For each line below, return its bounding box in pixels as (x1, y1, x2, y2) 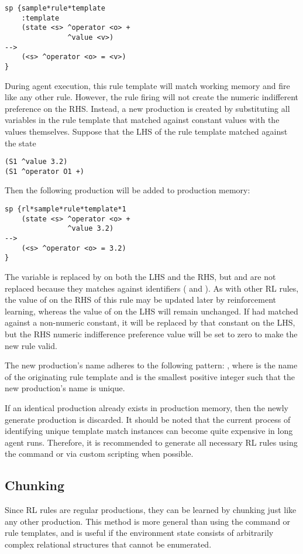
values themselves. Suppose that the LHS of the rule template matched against (5, 125, 288, 137)
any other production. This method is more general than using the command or (5, 515, 291, 527)
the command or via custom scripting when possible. (5, 447, 194, 460)
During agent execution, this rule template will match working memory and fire (5, 79, 290, 91)
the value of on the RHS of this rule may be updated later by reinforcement (5, 293, 276, 306)
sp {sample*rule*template (5, 4, 105, 12)
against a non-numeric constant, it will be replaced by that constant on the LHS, (5, 316, 295, 329)
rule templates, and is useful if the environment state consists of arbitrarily (5, 526, 274, 539)
